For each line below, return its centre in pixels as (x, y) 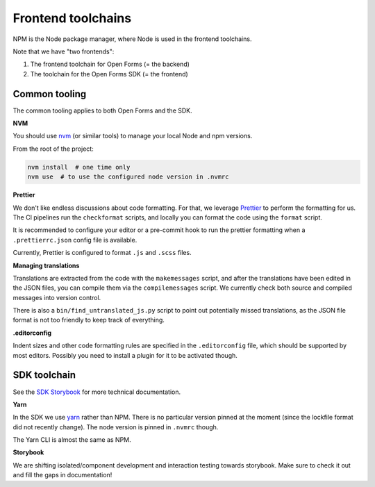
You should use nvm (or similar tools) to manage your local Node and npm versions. (133, 136)
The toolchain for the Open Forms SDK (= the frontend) (109, 74)
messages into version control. (57, 297)
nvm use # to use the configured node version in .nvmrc (128, 177)
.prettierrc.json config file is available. (75, 240)
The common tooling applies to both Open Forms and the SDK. (102, 110)
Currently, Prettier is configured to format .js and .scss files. (102, 253)
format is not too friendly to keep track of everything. (89, 320)
